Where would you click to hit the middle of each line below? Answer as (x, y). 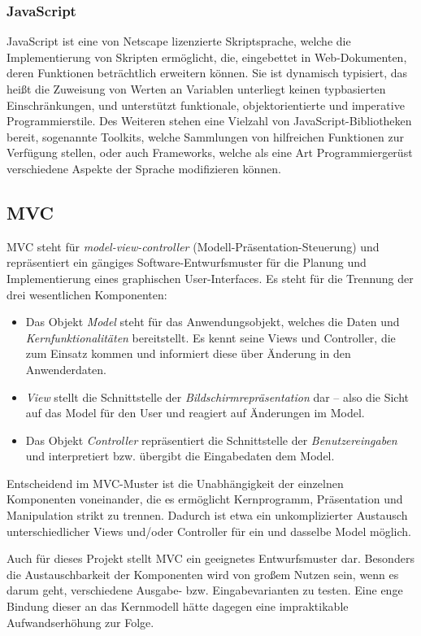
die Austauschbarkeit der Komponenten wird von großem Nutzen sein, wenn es (203, 574)
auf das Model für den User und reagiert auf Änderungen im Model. (195, 413)
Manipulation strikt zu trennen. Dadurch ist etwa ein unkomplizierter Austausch (207, 515)
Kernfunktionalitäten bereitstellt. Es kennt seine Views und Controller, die (210, 337)
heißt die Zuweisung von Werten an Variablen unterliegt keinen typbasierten (196, 89)
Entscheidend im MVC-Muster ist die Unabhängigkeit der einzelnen (175, 483)
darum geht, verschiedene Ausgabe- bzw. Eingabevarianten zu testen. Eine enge (205, 590)
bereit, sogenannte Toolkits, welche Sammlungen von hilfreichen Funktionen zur (205, 136)
